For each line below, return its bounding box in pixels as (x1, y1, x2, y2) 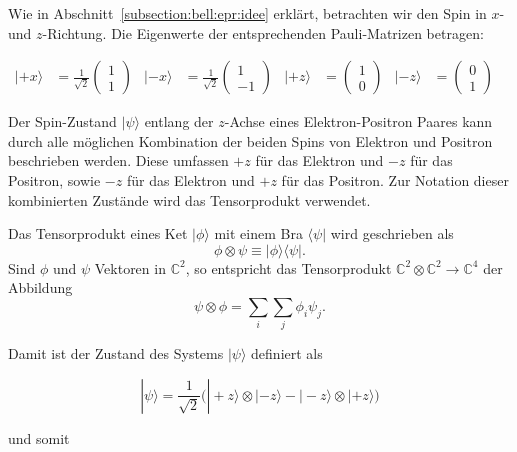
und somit (8, 427, 70, 448)
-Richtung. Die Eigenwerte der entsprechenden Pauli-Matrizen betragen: (42, 22, 484, 43)
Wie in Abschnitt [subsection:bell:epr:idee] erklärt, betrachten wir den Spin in (8, 3, 487, 23)
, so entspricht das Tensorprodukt (185, 257, 392, 278)
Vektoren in (94, 257, 166, 278)
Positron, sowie (8, 170, 101, 190)
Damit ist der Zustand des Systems (8, 343, 224, 364)
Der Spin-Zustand (8, 111, 117, 132)
